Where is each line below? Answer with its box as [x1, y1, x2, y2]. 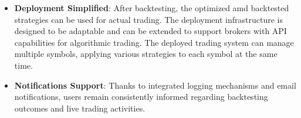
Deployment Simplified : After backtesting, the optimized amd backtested [14, 2, 289, 14]
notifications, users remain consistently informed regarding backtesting [14, 90, 268, 103]
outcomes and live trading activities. [14, 102, 146, 114]
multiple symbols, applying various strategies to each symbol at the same [14, 48, 278, 60]
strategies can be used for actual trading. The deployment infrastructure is [14, 13, 283, 25]
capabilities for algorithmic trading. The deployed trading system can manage [14, 36, 294, 48]
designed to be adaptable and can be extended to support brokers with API [14, 25, 287, 37]
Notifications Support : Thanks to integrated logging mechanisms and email [14, 79, 296, 91]
